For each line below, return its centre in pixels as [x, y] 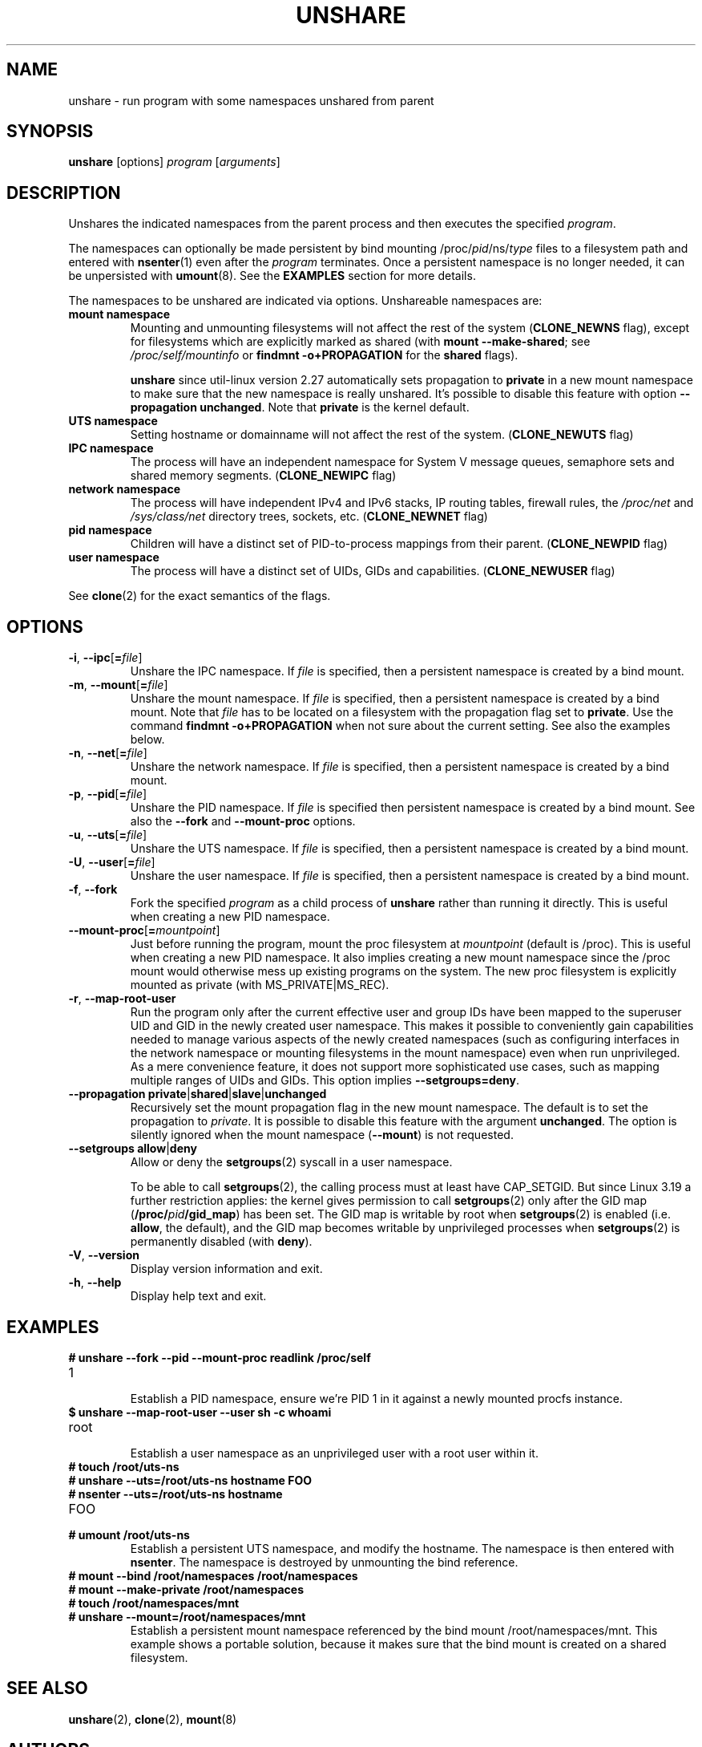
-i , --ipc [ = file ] [105, 658]
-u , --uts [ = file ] [108, 835]
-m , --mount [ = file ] [118, 685]
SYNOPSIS [50, 132]
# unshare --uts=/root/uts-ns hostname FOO [190, 1480]
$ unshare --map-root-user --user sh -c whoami [200, 1412]
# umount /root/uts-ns [129, 1534]
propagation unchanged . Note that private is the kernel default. [300, 407]
